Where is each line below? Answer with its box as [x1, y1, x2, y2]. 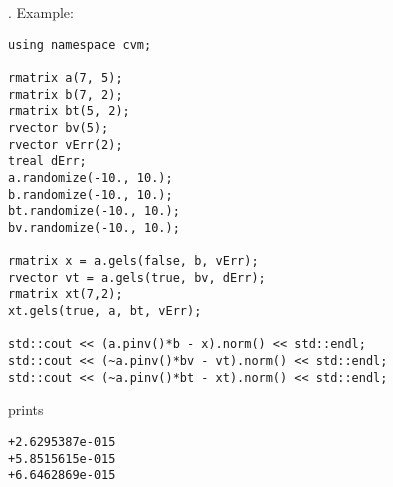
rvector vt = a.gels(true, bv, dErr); [8, 270, 266, 285]
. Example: [8, 2, 74, 22]
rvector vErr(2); [8, 137, 123, 152]
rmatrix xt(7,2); [8, 287, 123, 302]
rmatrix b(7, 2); [8, 87, 123, 102]
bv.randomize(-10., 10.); [8, 220, 180, 235]
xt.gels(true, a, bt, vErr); [8, 304, 202, 319]
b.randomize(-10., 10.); [8, 187, 173, 202]
